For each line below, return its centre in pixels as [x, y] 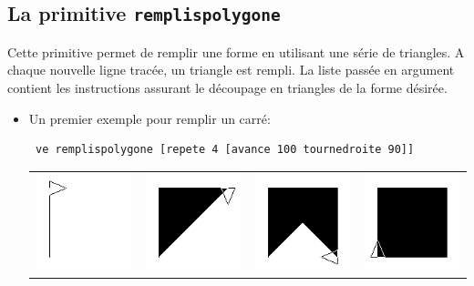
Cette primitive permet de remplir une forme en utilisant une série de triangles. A [236, 51]
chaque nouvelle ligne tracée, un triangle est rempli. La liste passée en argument [231, 70]
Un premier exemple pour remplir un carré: [149, 118]
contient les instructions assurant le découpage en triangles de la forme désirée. [227, 87]
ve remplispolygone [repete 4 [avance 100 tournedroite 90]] [225, 150]
